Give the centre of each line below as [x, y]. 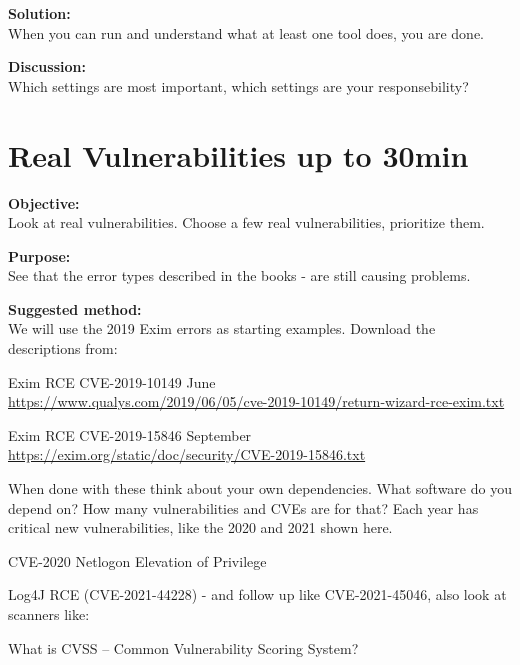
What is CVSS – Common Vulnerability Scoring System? [183, 647]
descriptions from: [63, 348]
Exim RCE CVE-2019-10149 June [112, 381]
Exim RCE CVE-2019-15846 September [130, 434]
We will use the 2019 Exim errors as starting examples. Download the [222, 328]
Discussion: [47, 66]
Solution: [39, 13]
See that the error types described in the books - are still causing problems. [239, 275]
